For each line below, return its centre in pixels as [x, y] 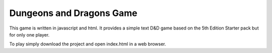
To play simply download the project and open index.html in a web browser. [88, 44]
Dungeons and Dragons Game [73, 13]
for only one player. [29, 34]
